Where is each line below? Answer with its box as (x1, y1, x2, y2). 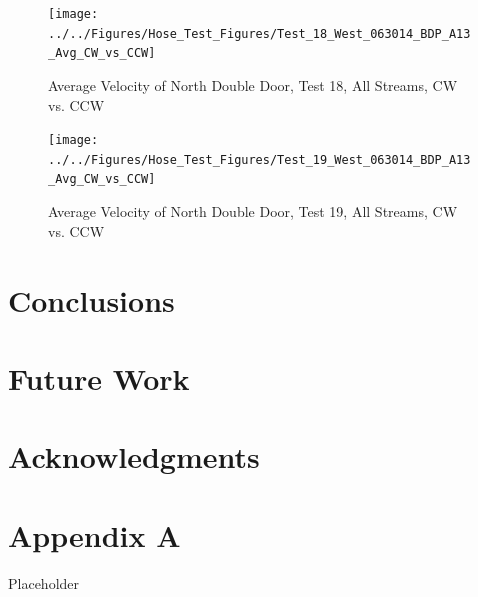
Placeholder (8, 572, 80, 593)
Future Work (8, 357, 190, 398)
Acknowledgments (8, 436, 260, 477)
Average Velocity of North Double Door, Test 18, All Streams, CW (48, 74, 458, 95)
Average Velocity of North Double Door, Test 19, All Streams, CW (48, 201, 458, 222)
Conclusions (8, 279, 175, 320)
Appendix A (8, 514, 181, 555)
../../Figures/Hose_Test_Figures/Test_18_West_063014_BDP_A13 (48, 26, 471, 41)
